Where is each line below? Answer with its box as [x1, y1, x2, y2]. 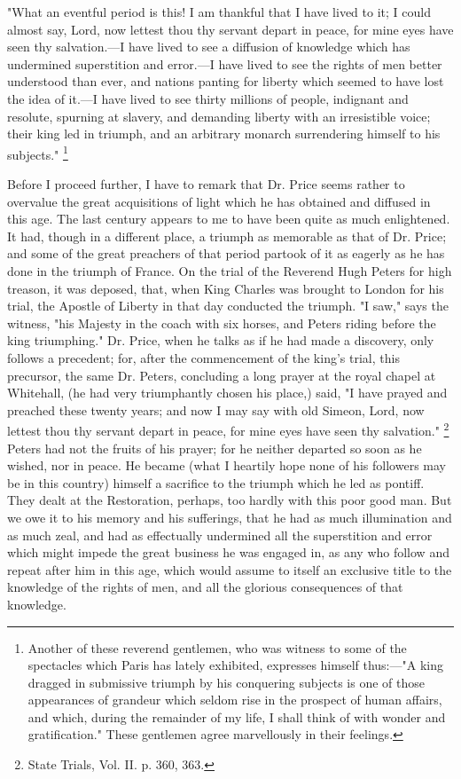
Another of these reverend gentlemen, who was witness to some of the [27, 638, 407, 657]
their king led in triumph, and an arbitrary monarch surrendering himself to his [7, 124, 441, 143]
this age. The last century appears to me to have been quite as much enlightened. [7, 209, 450, 228]
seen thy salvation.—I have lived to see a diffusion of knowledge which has [7, 37, 410, 56]
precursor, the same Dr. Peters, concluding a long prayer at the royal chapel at [7, 366, 436, 384]
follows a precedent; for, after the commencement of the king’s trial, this [7, 348, 400, 366]
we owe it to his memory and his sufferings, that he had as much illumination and [7, 508, 452, 526]
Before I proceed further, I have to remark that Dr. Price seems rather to [7, 175, 405, 193]
